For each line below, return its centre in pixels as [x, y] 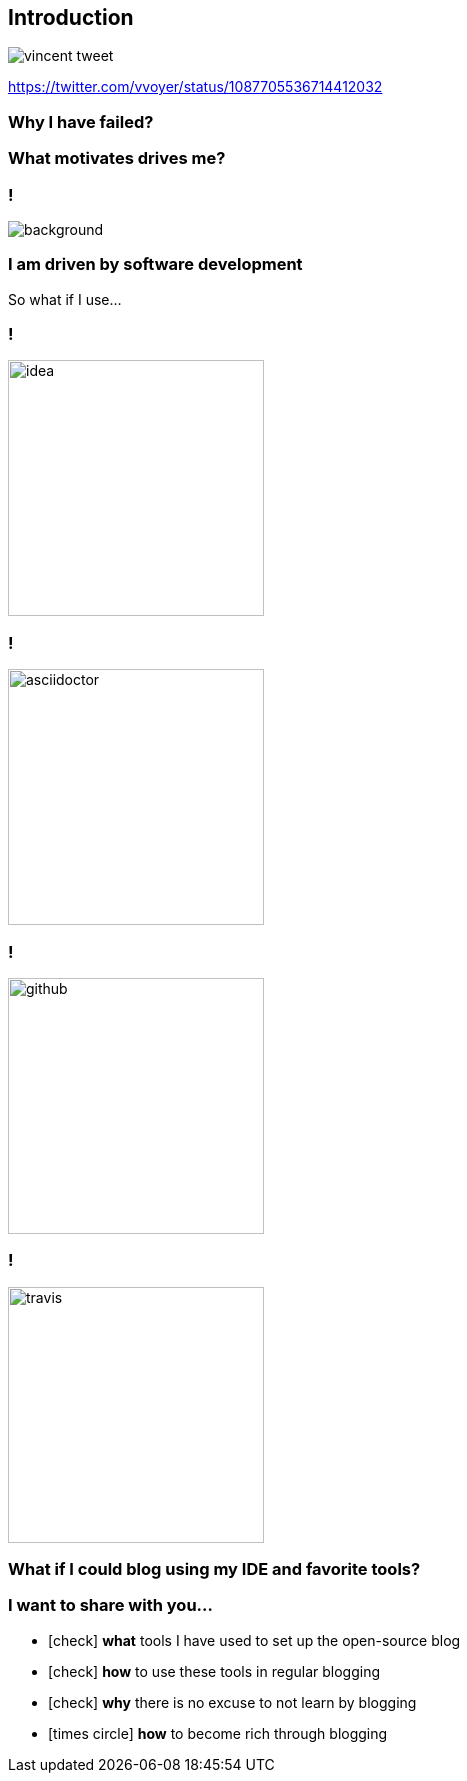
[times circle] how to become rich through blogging [218, 1733]
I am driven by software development [155, 264]
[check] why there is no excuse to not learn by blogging [232, 1702]
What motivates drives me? [117, 158]
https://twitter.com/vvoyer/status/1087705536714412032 [195, 87]
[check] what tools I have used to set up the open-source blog [254, 1640]
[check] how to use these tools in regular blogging [214, 1671]
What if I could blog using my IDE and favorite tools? [214, 1569]
